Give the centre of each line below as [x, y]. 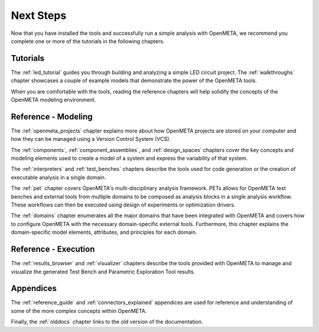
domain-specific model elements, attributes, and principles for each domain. [104, 232]
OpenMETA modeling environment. [53, 100]
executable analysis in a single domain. [58, 177]
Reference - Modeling [52, 116]
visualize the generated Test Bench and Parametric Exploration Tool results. [103, 272]
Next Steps [39, 15]
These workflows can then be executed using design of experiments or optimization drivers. [123, 205]
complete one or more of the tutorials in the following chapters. [88, 41]
